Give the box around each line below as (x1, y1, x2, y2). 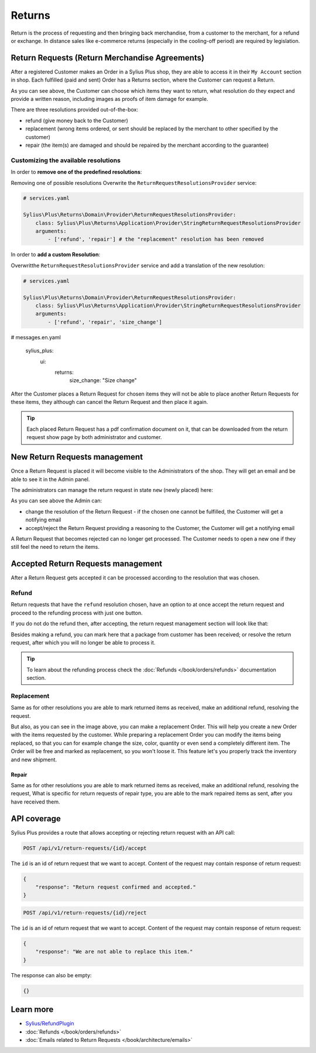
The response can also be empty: (11, 971, 92, 978)
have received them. (11, 798, 60, 805)
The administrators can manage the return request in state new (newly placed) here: (11, 486, 214, 493)
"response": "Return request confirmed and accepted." (35, 883, 196, 890)
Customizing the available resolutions (11, 156, 121, 164)
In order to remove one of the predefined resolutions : (11, 168, 142, 176)
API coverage (11, 814, 61, 824)
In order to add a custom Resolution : (11, 251, 101, 258)
